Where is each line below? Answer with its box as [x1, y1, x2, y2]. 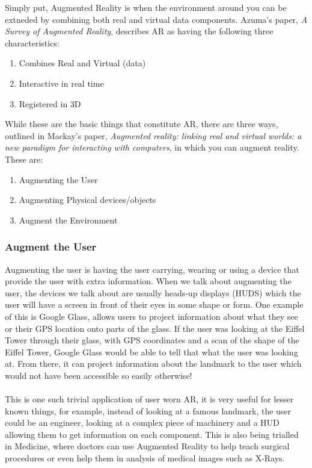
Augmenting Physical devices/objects [19, 193, 156, 206]
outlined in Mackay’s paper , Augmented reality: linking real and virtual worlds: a [5, 129, 302, 142]
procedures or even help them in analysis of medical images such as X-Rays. [5, 452, 285, 464]
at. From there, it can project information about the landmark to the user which [5, 357, 302, 370]
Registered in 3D [19, 97, 81, 110]
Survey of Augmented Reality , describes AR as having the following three [5, 25, 274, 37]
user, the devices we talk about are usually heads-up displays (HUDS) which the [5, 286, 301, 299]
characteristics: [5, 36, 60, 49]
